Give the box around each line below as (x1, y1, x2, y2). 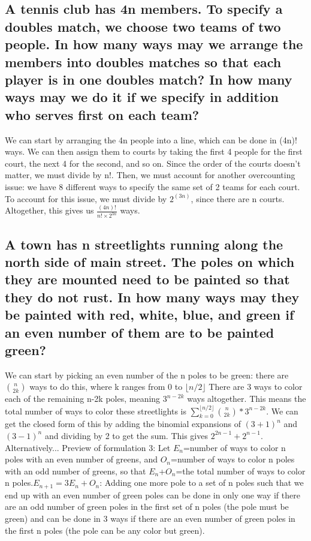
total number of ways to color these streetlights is (5, 404, 187, 417)
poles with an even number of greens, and (5, 453, 158, 465)
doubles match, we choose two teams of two (5, 17, 281, 35)
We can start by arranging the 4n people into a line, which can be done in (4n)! (5, 133, 297, 146)
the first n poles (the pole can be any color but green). (5, 524, 205, 536)
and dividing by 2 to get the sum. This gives (44, 429, 208, 441)
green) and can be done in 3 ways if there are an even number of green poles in (5, 512, 295, 524)
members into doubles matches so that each (5, 52, 282, 71)
